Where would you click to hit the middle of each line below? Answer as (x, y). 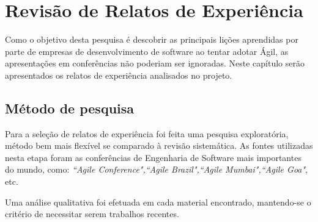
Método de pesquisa (70, 108)
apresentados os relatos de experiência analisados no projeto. (119, 75)
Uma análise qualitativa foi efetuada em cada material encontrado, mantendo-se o (158, 202)
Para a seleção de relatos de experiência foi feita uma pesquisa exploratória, (147, 133)
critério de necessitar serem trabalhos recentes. (92, 214)
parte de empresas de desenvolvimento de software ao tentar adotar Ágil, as (147, 51)
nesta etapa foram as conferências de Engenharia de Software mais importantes (153, 157)
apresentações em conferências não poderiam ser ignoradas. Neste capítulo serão (155, 63)
